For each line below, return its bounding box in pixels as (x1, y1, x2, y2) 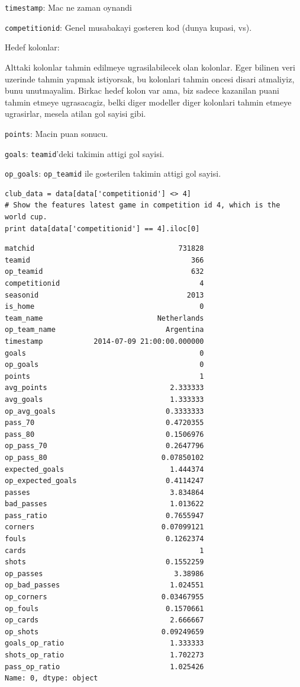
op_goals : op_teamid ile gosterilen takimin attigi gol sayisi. (5, 167, 221, 180)
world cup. (5, 213, 47, 222)
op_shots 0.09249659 (5, 627, 204, 636)
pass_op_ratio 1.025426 (5, 662, 204, 671)
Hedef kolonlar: (5, 41, 60, 53)
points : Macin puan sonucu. (5, 127, 108, 139)
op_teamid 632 (5, 267, 204, 276)
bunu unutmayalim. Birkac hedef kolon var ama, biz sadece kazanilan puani (5, 84, 279, 97)
